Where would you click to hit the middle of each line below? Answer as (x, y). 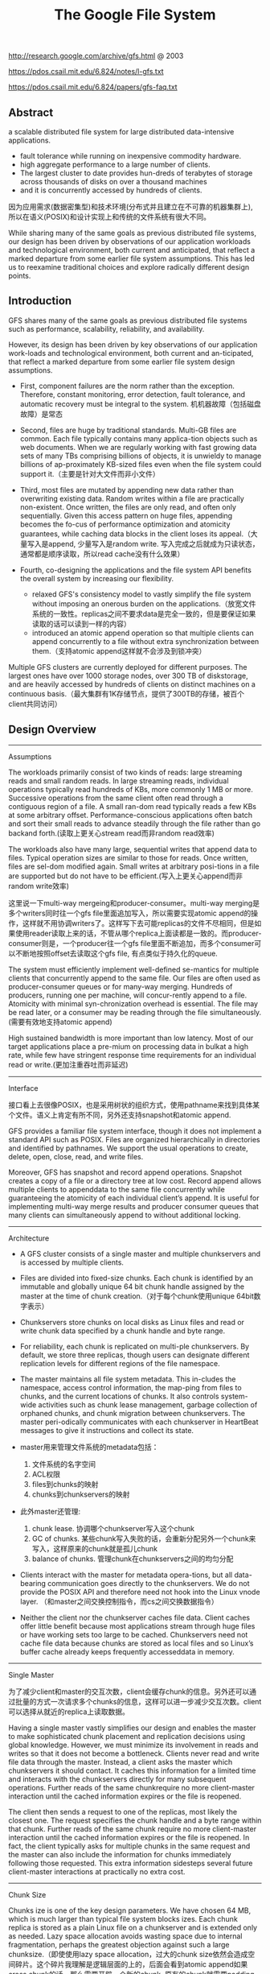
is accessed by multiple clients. (72, 1262)
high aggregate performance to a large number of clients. (115, 164)
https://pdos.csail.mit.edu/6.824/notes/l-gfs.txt (86, 72)
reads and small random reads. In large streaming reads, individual (119, 781)
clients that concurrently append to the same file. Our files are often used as (135, 978)
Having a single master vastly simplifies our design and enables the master (132, 1728)
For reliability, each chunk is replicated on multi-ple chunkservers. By (135, 1346)
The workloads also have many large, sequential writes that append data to (133, 849)
